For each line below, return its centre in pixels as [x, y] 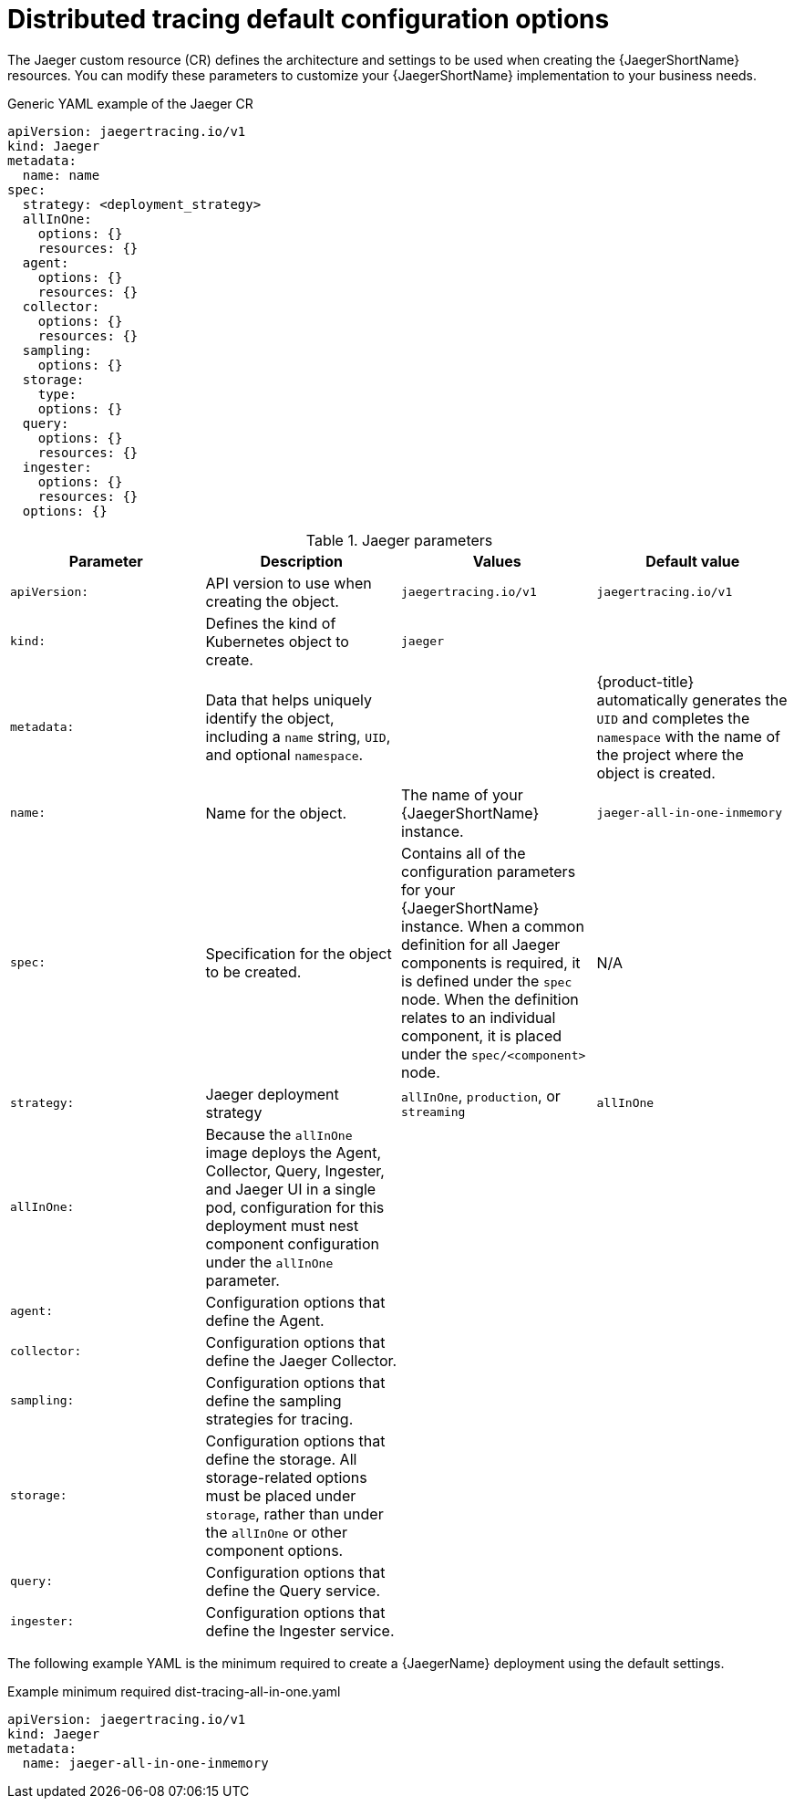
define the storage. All [281, 1459]
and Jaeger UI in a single [291, 1189]
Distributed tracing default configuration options [309, 19]
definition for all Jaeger [481, 944]
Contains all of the [464, 853]
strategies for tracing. [279, 1419]
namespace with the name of [688, 736]
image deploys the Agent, [294, 1152]
